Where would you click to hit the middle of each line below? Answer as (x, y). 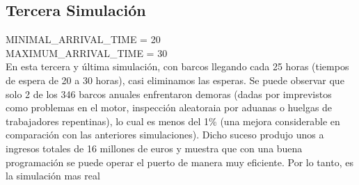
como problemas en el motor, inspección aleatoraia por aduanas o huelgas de (169, 107)
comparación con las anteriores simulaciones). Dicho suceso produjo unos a (165, 135)
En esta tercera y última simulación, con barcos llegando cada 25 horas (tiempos (177, 66)
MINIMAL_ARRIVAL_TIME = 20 (83, 39)
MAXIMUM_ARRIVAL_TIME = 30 (87, 53)
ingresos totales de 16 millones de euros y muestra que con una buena (154, 148)
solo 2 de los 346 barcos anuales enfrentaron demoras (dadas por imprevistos (169, 94)
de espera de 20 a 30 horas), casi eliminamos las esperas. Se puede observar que (175, 80)
